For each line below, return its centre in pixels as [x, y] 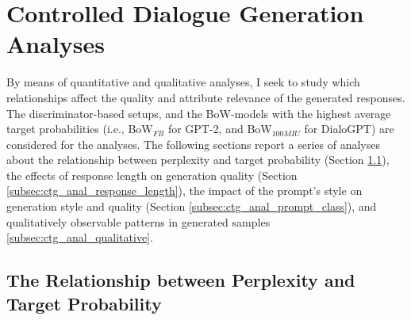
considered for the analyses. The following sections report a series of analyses [194, 144]
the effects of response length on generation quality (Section [152, 175]
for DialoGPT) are [349, 129]
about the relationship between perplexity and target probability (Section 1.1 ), [198, 160]
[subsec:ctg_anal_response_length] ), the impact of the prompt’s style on [184, 190]
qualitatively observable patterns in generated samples [138, 221]
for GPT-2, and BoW [220, 129]
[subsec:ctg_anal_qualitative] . [80, 237]
